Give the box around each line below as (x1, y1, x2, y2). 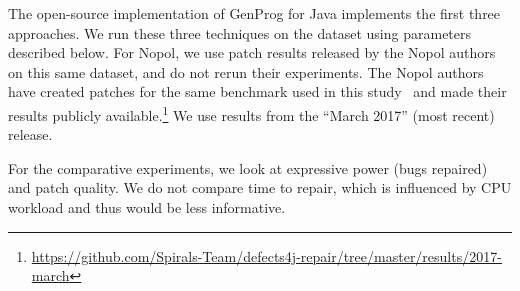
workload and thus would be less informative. (8, 197, 286, 217)
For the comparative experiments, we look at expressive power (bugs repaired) (8, 157, 488, 178)
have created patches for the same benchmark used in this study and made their (8, 81, 507, 102)
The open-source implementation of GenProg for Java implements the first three (8, 3, 501, 23)
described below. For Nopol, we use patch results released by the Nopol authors (8, 42, 496, 63)
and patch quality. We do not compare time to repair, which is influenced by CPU (8, 177, 512, 198)
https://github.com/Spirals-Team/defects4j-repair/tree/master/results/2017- (31, 245, 502, 266)
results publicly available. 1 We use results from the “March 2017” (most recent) (8, 101, 495, 125)
